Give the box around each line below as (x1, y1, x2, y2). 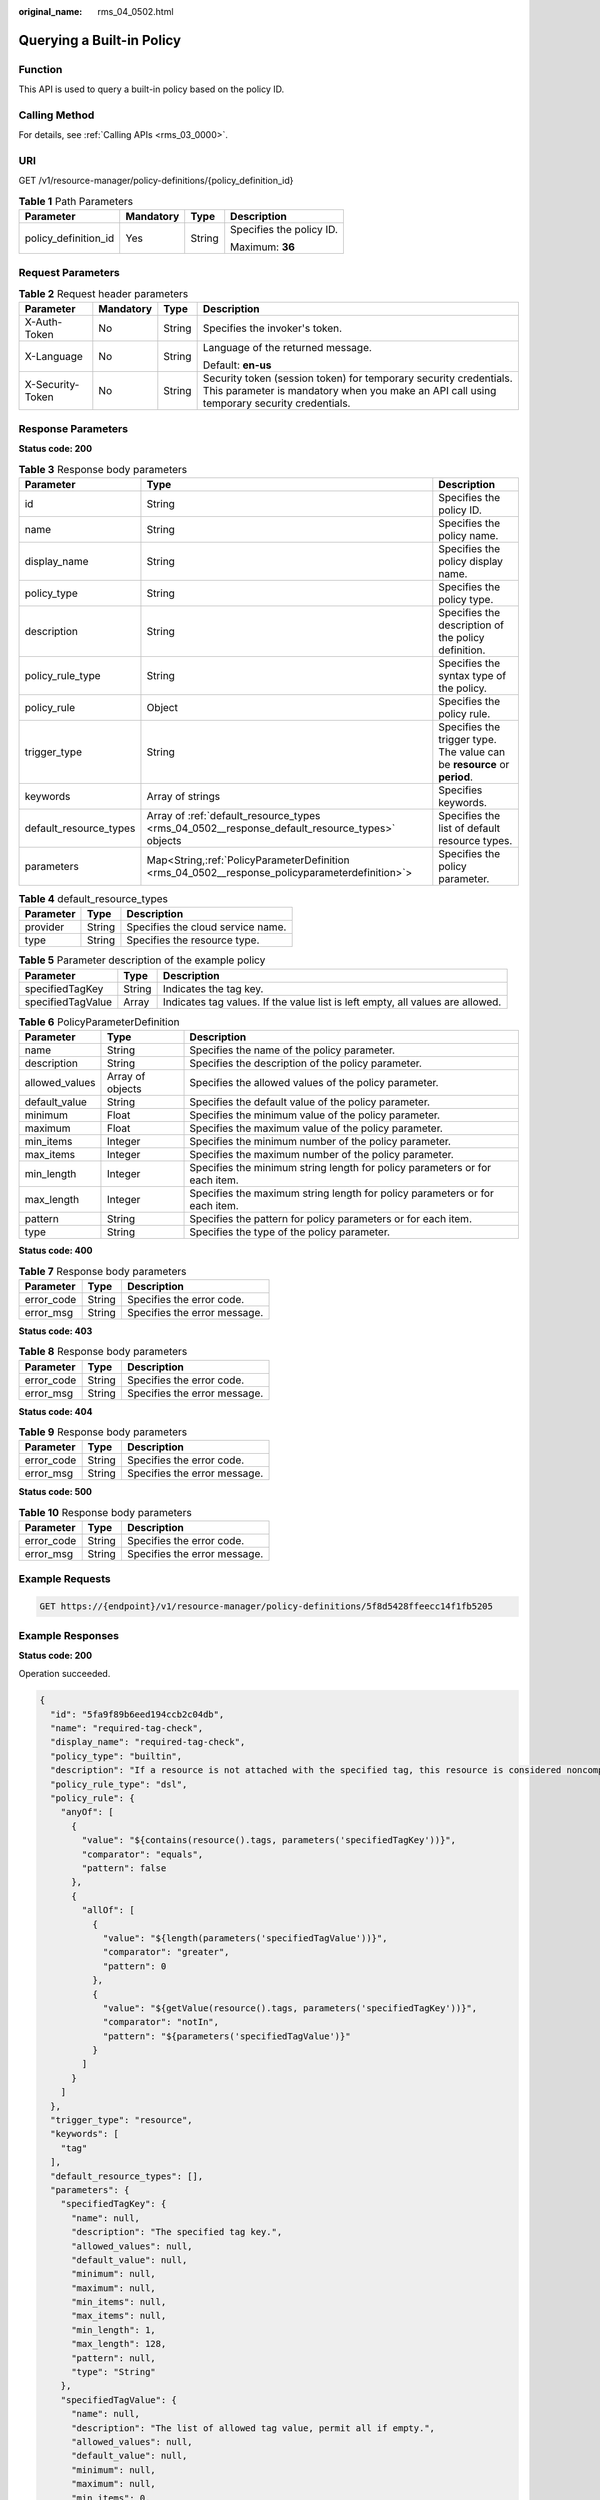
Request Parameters (18, 265, 120, 279)
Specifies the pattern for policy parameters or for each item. (189, 1211, 472, 1225)
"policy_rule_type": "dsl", (50, 1778, 188, 1790)
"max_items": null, (71, 2310, 167, 2322)
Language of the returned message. (202, 341, 372, 355)
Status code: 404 (18, 1405, 93, 1417)
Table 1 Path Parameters (18, 195, 134, 209)
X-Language (24, 350, 84, 364)
